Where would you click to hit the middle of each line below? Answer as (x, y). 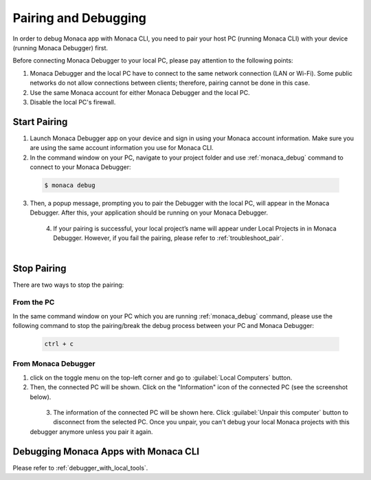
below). (41, 397)
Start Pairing (40, 121)
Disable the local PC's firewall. (73, 102)
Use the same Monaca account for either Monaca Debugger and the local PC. (140, 92)
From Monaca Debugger (54, 364)
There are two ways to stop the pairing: (68, 285)
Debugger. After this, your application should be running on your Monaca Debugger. (149, 212)
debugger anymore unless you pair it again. (91, 432)
